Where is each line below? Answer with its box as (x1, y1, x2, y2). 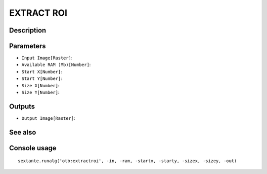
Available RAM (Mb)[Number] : (21, 62, 91, 68)
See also (9, 128, 37, 137)
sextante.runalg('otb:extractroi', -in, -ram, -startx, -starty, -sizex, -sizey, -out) (18, 158, 237, 164)
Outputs (9, 102, 35, 110)
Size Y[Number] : (21, 89, 60, 96)
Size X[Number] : (21, 82, 60, 88)
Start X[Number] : (21, 69, 62, 74)
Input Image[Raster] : (21, 55, 73, 61)
